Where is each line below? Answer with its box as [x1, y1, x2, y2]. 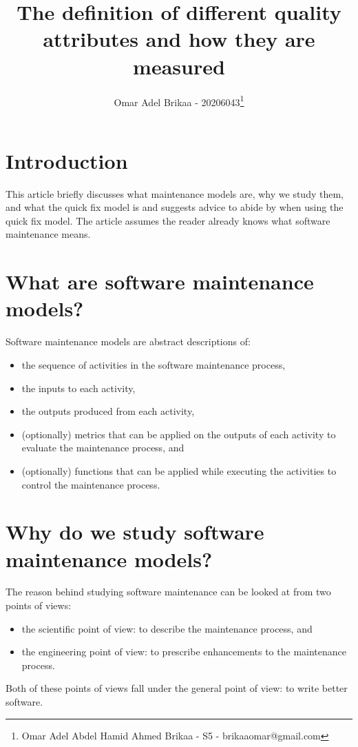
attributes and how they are [43, 25, 315, 53]
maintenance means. [6, 227, 91, 241]
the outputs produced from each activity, [21, 404, 195, 418]
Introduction [6, 146, 128, 174]
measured [133, 52, 225, 80]
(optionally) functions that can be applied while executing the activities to [21, 463, 337, 478]
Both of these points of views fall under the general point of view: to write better [6, 681, 348, 695]
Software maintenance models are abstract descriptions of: [6, 334, 251, 349]
